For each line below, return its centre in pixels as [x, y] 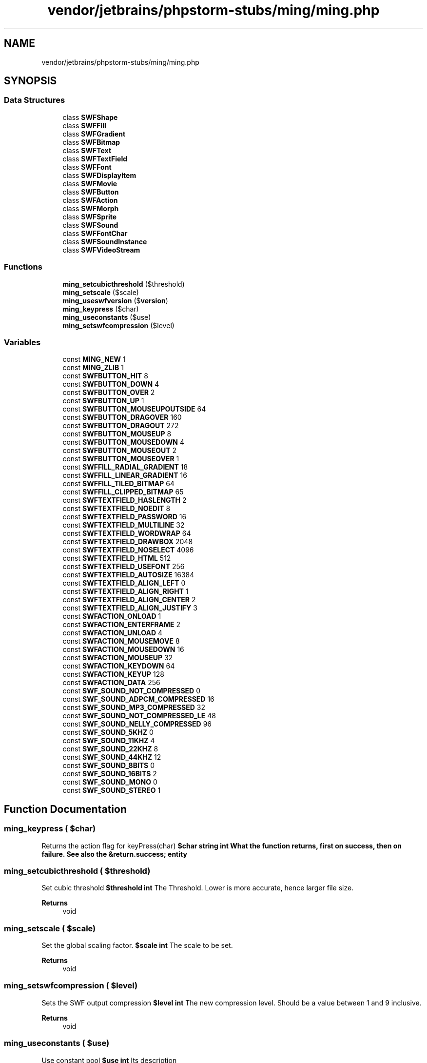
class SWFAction [90, 200]
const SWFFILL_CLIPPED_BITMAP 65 [123, 492]
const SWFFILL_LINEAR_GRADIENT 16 [125, 475]
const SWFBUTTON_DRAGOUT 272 [121, 426]
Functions [23, 267]
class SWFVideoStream [101, 250]
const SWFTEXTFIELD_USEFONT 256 [124, 567]
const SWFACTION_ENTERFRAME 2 [122, 625]
